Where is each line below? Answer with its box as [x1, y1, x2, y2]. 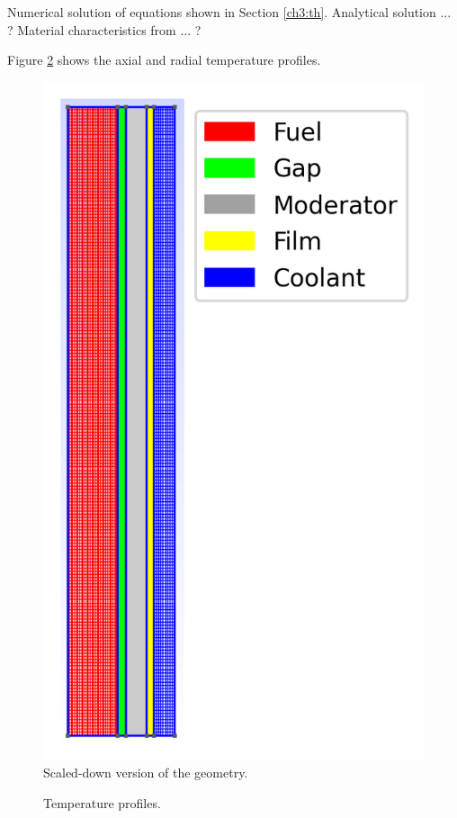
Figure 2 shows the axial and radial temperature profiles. [7, 50, 321, 69]
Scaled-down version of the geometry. [43, 763, 248, 782]
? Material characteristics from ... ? [7, 20, 202, 39]
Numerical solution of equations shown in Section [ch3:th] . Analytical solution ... [7, 3, 452, 21]
